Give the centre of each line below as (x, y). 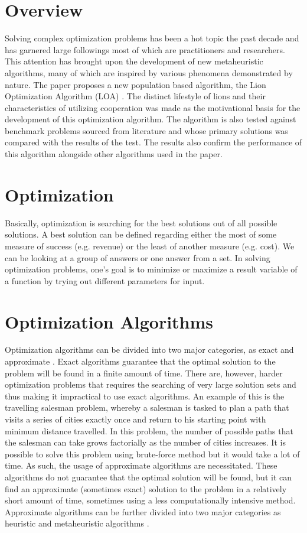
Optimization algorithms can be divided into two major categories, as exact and (149, 350)
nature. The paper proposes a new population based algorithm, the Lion (135, 84)
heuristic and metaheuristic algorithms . (77, 523)
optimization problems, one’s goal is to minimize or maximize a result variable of (151, 269)
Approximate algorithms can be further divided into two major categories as (143, 511)
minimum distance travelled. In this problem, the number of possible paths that (149, 430)
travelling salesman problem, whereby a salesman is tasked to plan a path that (147, 407)
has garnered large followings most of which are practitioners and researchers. (145, 49)
